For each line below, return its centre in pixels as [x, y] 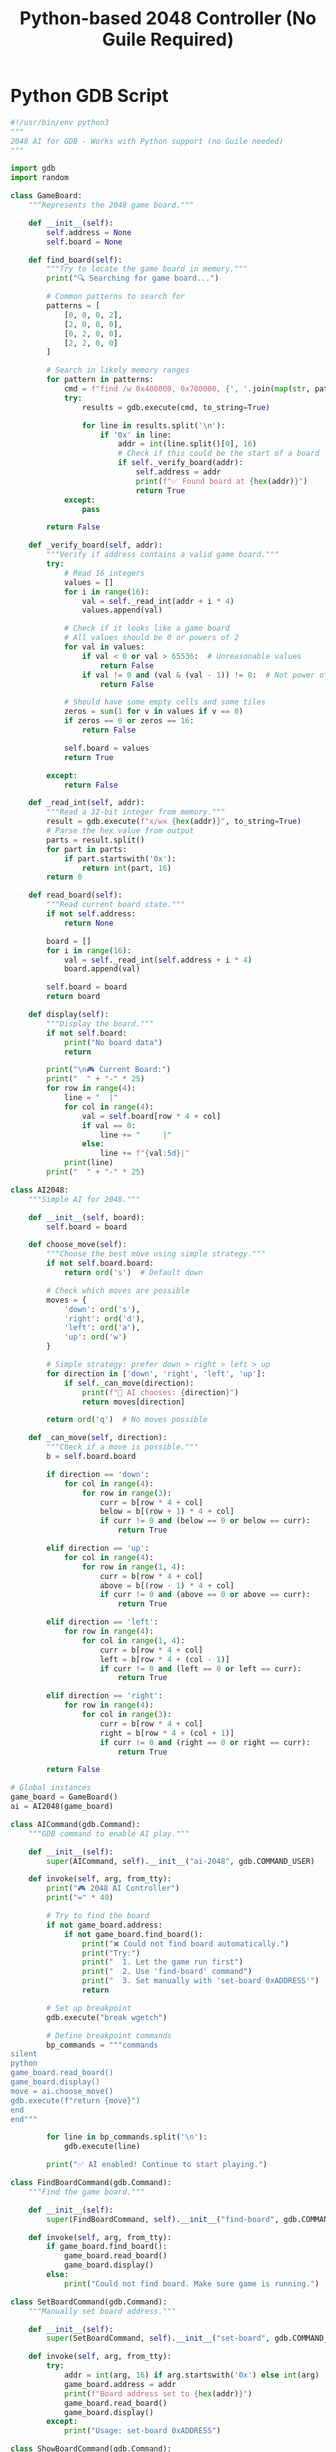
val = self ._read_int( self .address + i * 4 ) [158, 960]
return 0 [64, 877]
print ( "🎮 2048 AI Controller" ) [113, 1888]
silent [24, 2054]
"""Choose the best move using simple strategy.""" [156, 1254]
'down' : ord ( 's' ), [102, 1309]
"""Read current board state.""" [116, 905]
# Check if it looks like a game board [146, 628]
